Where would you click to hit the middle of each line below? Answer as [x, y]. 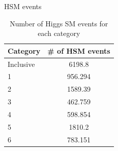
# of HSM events [79, 50]
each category [59, 33]
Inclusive [21, 64]
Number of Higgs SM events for [59, 23]
